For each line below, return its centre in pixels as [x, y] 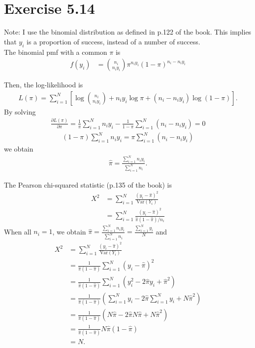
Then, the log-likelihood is [44, 85]
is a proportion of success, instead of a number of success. [113, 41]
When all [18, 231]
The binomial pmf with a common [56, 52]
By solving [20, 111]
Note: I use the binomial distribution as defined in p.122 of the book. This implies [128, 32]
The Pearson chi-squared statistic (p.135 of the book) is [88, 184]
